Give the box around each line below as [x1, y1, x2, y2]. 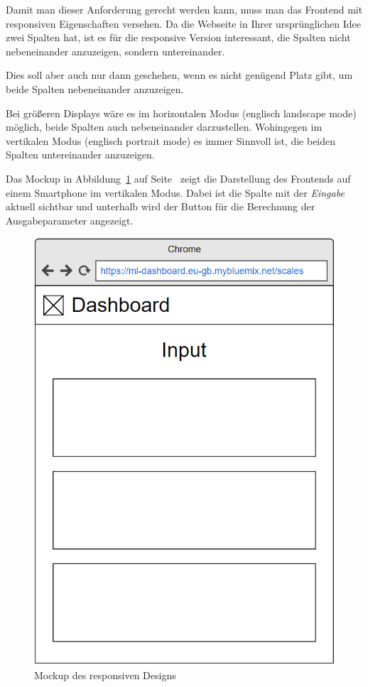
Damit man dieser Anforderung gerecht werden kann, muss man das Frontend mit [6, 2, 363, 16]
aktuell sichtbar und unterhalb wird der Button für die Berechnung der [6, 199, 315, 214]
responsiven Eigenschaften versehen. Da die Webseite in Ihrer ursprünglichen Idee [6, 16, 362, 31]
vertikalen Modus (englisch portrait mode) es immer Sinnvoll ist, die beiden [6, 133, 336, 148]
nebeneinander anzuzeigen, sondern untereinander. [6, 43, 225, 58]
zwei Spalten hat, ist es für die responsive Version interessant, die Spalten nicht [6, 30, 351, 45]
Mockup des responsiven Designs [34, 668, 176, 683]
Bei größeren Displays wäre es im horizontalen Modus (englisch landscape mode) [6, 105, 357, 120]
